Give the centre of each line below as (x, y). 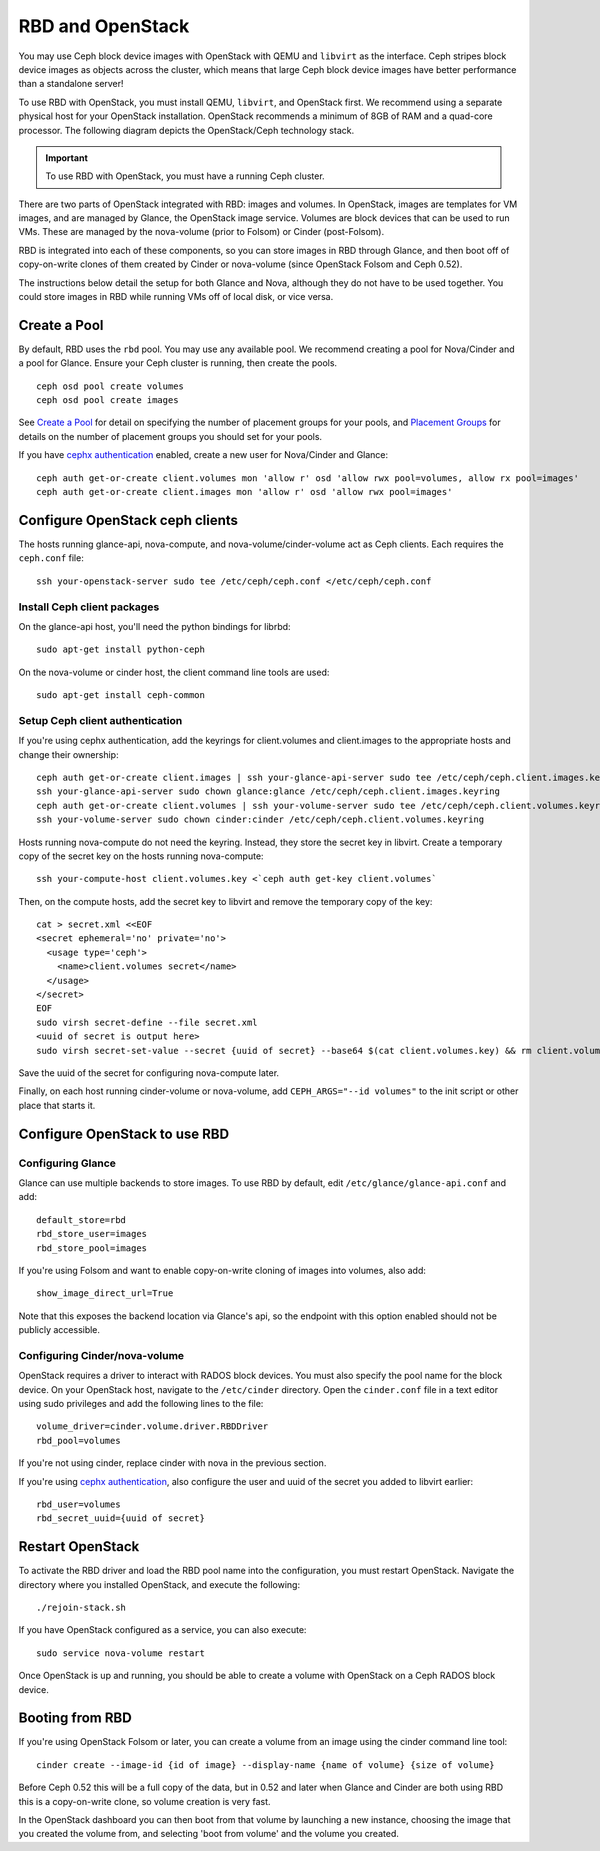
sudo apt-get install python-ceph (120, 649)
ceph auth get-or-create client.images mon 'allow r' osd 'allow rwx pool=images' (244, 492)
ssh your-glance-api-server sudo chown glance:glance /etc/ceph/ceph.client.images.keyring (268, 791)
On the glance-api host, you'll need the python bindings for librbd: (154, 626)
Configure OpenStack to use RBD (124, 1133)
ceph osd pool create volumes (110, 386)
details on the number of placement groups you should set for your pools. (170, 436)
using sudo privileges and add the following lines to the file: (141, 1403)
